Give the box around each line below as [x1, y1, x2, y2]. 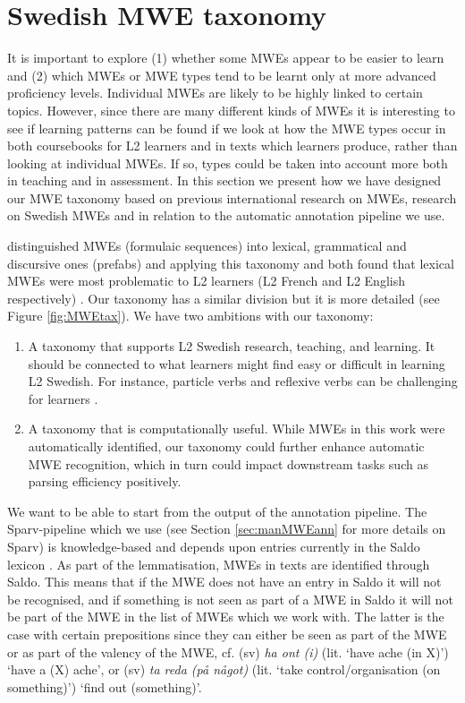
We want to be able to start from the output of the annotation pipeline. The [7, 502, 427, 520]
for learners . [28, 389, 98, 407]
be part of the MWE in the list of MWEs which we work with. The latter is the [7, 607, 444, 626]
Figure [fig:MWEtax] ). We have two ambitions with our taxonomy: [7, 306, 374, 325]
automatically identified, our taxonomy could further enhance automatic [28, 437, 425, 455]
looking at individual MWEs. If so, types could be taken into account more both [7, 153, 448, 172]
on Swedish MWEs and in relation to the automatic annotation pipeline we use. [7, 206, 445, 225]
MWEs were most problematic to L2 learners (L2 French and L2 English [7, 271, 405, 290]
